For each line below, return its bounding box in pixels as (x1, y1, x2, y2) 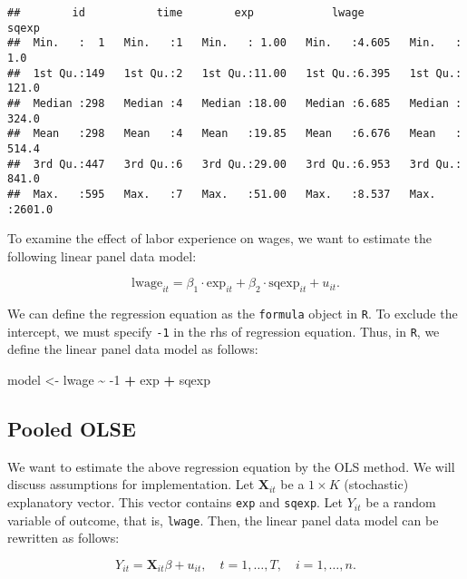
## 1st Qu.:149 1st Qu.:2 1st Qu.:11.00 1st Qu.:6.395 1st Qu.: (7, 66, 462, 80)
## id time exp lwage (7, 6, 365, 19)
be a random (365, 493, 436, 512)
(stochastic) (344, 475, 409, 494)
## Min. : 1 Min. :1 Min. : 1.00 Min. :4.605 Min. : (7, 36, 462, 50)
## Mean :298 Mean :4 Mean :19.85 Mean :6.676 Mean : (7, 127, 462, 141)
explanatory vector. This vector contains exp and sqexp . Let (7, 493, 344, 512)
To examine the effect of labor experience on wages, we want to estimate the (7, 229, 432, 248)
